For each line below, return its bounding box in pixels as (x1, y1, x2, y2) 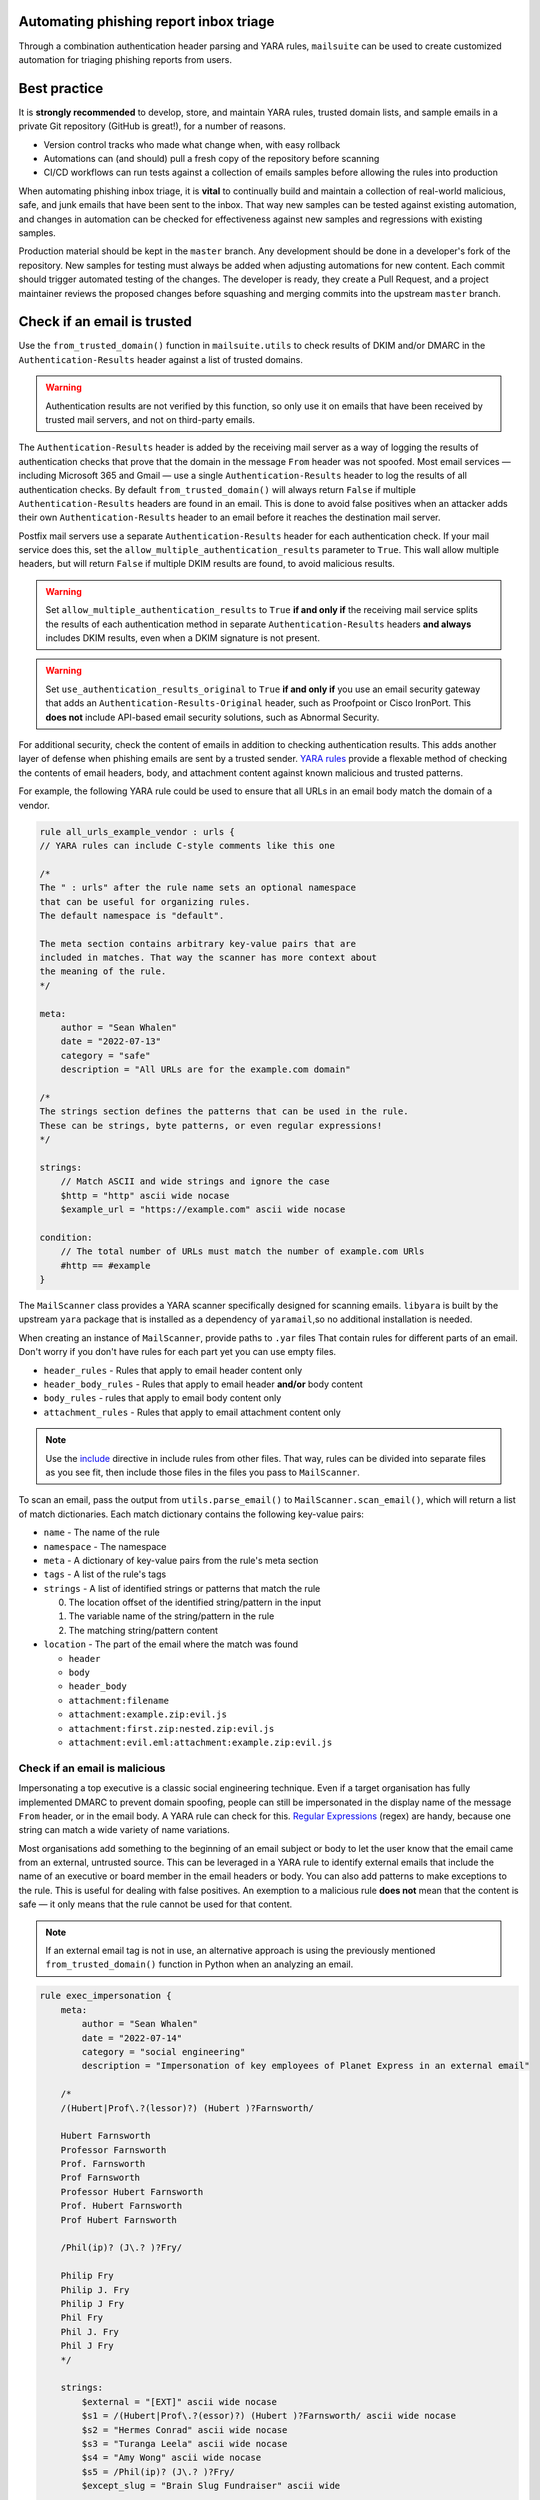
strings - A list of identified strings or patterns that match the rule (43, 1582, 321, 1594)
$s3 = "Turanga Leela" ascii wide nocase (81, 2438, 288, 2449)
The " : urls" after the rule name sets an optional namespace (39, 882, 357, 894)
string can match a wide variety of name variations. (18, 1824, 230, 1836)
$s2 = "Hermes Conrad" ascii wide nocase (81, 2424, 288, 2435)
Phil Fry (60, 2312, 104, 2324)
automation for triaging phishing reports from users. (18, 53, 232, 65)
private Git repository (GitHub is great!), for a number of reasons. (18, 120, 287, 132)
